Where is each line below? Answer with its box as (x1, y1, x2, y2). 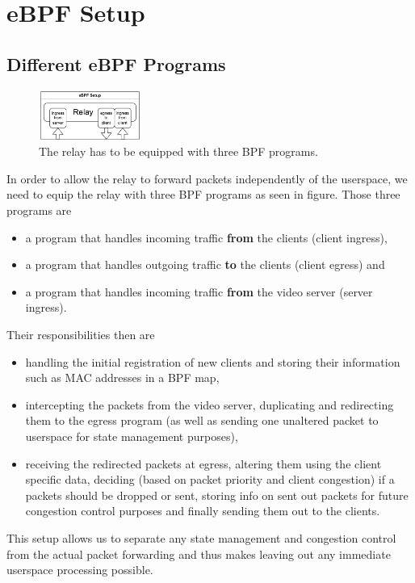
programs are (6, 202, 72, 219)
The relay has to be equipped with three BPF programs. (39, 143, 318, 160)
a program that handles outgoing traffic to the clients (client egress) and (25, 256, 385, 273)
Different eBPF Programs (6, 51, 226, 76)
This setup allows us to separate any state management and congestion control (6, 529, 396, 546)
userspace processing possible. (6, 561, 153, 578)
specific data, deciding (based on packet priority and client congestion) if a (25, 471, 395, 488)
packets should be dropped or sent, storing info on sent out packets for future (25, 486, 409, 503)
